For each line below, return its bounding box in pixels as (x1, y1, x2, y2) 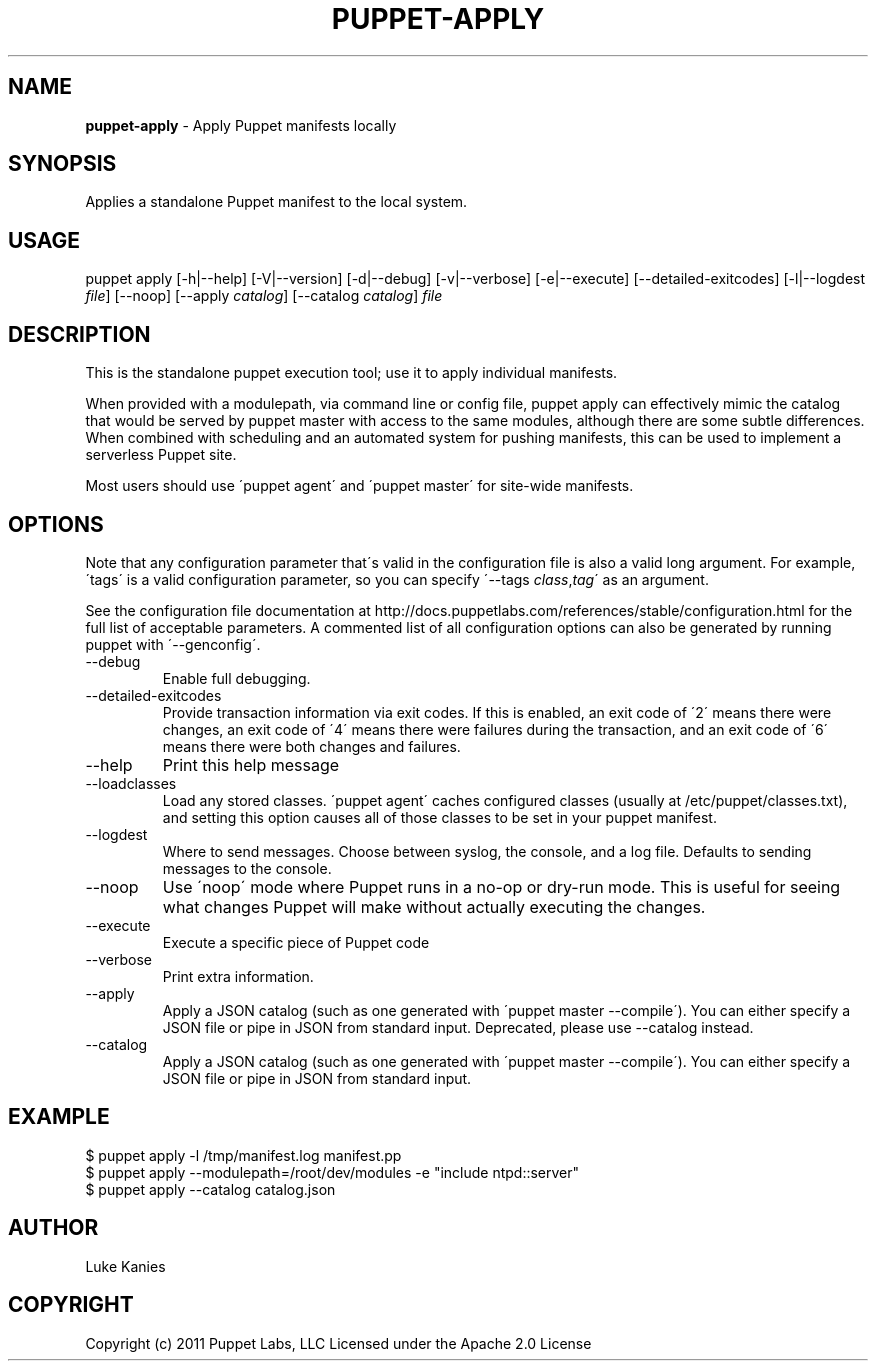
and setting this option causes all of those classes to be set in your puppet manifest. (162, 808, 717, 826)
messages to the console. (162, 859, 332, 877)
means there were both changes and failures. (162, 737, 461, 755)
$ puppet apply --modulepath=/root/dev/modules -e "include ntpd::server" (85, 1163, 580, 1181)
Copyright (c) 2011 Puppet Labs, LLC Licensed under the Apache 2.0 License (85, 1334, 592, 1352)
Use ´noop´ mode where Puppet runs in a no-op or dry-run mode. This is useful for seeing (162, 876, 841, 897)
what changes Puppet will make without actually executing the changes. (162, 896, 706, 917)
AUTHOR (8, 1215, 99, 1241)
